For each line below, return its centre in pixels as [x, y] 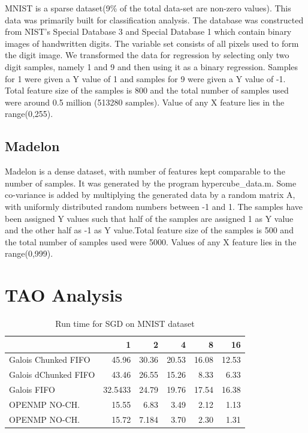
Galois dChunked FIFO [52, 375]
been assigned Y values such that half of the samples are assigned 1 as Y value [149, 218]
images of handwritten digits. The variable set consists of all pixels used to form [152, 43]
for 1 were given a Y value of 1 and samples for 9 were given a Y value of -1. [145, 78]
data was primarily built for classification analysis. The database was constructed [154, 19]
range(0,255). [29, 114]
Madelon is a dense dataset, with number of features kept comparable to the [145, 171]
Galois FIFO [32, 390]
